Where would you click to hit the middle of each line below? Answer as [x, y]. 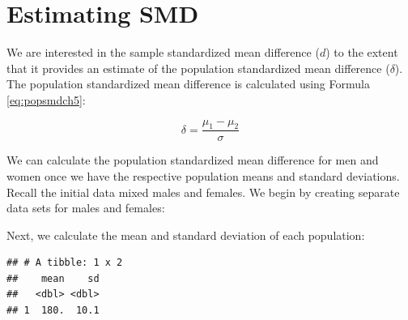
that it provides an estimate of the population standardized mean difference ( [198, 68]
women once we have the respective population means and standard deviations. [203, 175]
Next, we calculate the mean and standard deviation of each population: [186, 235]
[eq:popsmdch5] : [46, 99]
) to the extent [362, 52]
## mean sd [53, 278]
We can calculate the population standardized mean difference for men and [193, 160]
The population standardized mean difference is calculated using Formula [188, 84]
